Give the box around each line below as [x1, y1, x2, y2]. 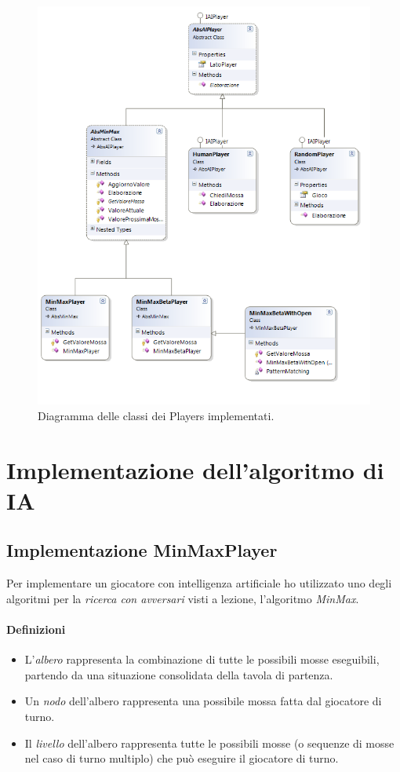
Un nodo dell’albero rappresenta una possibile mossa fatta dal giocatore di [24, 693, 382, 709]
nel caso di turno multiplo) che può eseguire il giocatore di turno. [24, 750, 339, 767]
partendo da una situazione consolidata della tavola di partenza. [24, 666, 333, 682]
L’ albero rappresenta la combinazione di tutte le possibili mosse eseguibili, [24, 651, 380, 668]
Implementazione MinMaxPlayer [6, 538, 278, 562]
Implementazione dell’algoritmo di [6, 453, 384, 485]
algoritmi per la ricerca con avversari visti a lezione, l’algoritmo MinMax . [6, 590, 359, 606]
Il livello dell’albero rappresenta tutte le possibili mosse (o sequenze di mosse [24, 734, 395, 751]
